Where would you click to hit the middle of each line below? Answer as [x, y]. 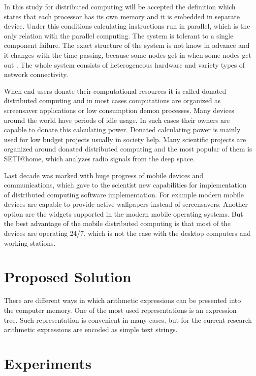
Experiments [48, 363]
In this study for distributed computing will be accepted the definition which [120, 6]
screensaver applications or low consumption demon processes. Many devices [119, 110]
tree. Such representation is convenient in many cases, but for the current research [128, 320]
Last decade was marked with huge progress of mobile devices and [104, 175]
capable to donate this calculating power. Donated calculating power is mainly [122, 130]
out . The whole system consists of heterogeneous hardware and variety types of [125, 64]
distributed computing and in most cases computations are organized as [112, 100]
